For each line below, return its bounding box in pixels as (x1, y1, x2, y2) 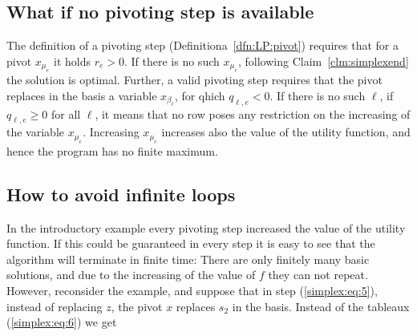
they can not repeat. (268, 266, 368, 283)
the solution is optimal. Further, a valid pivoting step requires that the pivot (6, 71, 383, 88)
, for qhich (174, 87, 225, 103)
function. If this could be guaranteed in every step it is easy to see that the (6, 235, 375, 252)
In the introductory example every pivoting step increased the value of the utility (6, 219, 406, 236)
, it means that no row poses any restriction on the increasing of (95, 105, 411, 122)
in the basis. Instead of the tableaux (232, 298, 410, 314)
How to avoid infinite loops (6, 181, 236, 206)
